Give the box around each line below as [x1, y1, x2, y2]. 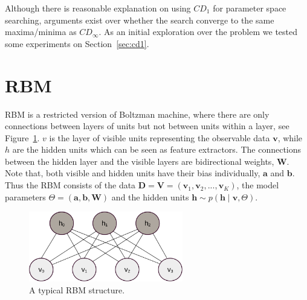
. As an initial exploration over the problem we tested [99, 25, 298, 38]
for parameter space [213, 2, 286, 14]
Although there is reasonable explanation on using [5, 2, 191, 14]
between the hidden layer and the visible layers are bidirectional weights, [5, 155, 274, 167]
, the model [236, 179, 279, 191]
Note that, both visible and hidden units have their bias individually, [5, 167, 260, 179]
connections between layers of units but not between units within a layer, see [5, 120, 289, 132]
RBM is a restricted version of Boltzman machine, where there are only [5, 107, 270, 120]
